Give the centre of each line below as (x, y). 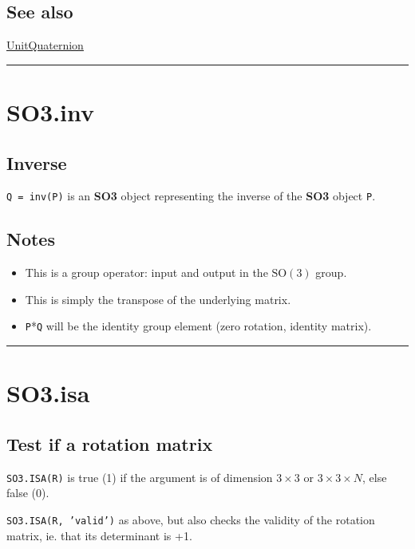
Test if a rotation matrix (110, 443)
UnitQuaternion (45, 45)
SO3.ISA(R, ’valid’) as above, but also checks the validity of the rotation (191, 519)
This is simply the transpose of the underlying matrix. (158, 299)
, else (375, 477)
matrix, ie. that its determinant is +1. (99, 535)
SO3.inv (51, 111)
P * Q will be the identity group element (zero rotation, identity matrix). (198, 326)
